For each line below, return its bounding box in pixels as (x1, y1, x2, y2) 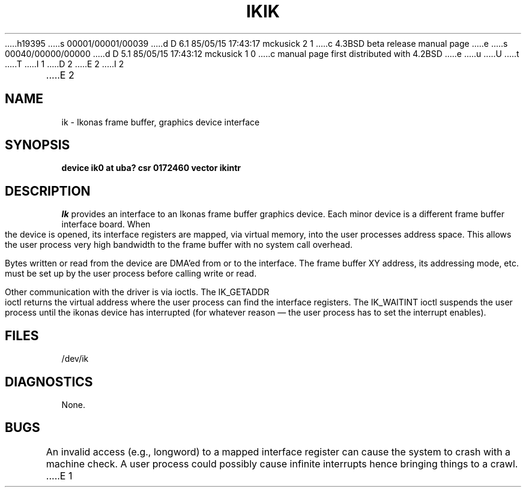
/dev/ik (61, 353, 89, 364)
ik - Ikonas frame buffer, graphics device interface (61, 116, 260, 127)
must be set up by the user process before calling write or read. (5, 268, 257, 279)
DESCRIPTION (5, 183, 91, 199)
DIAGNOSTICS (5, 374, 93, 389)
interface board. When (61, 219, 151, 230)
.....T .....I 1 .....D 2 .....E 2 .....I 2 (5, 58, 124, 69)
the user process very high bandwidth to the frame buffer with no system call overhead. (5, 239, 353, 250)
